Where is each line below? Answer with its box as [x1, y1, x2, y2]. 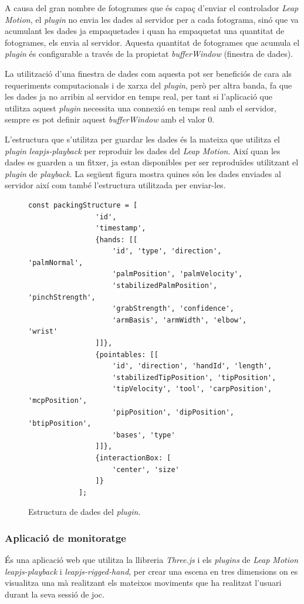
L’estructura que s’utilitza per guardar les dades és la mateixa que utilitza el [5, 133, 280, 145]
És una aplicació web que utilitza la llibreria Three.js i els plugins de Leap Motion [5, 554, 299, 566]
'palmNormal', [28, 258, 83, 267]
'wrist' [28, 327, 58, 336]
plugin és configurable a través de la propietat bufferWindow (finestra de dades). [5, 47, 293, 60]
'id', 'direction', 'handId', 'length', [112, 362, 272, 371]
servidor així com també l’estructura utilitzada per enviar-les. [5, 179, 226, 191]
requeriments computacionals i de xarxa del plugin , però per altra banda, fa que [5, 79, 292, 91]
